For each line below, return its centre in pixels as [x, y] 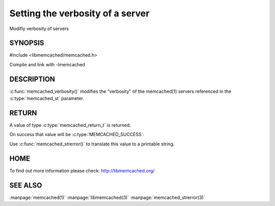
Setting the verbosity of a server [79, 13]
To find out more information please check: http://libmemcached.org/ [82, 170]
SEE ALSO [26, 185]
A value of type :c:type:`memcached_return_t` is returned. [70, 125]
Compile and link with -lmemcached [47, 64]
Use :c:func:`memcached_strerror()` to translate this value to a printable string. [92, 144]
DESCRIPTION [32, 79]
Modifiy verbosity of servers [39, 29]
